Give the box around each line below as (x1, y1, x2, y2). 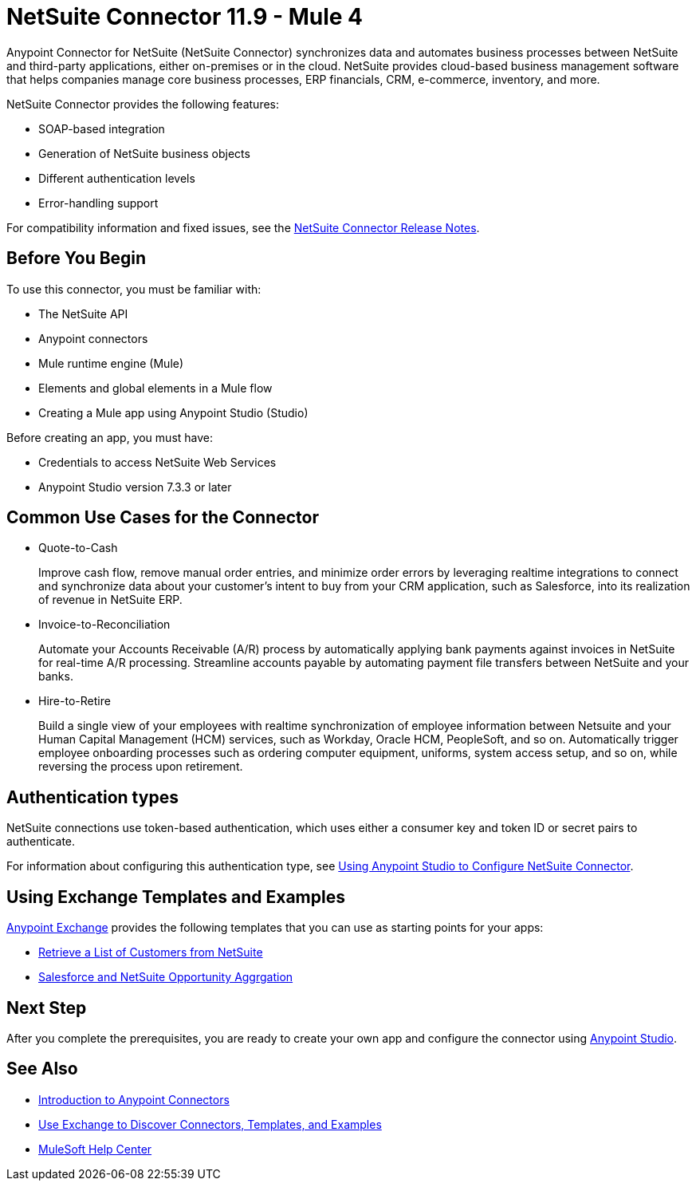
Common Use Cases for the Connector (6, 507, 319, 528)
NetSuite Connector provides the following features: (6, 97, 280, 111)
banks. (38, 669, 73, 684)
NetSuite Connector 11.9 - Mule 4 (6, 3, 364, 30)
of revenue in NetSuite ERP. (38, 593, 183, 607)
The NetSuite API (38, 306, 128, 321)
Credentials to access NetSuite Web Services (38, 455, 277, 469)
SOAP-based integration (38, 121, 165, 136)
